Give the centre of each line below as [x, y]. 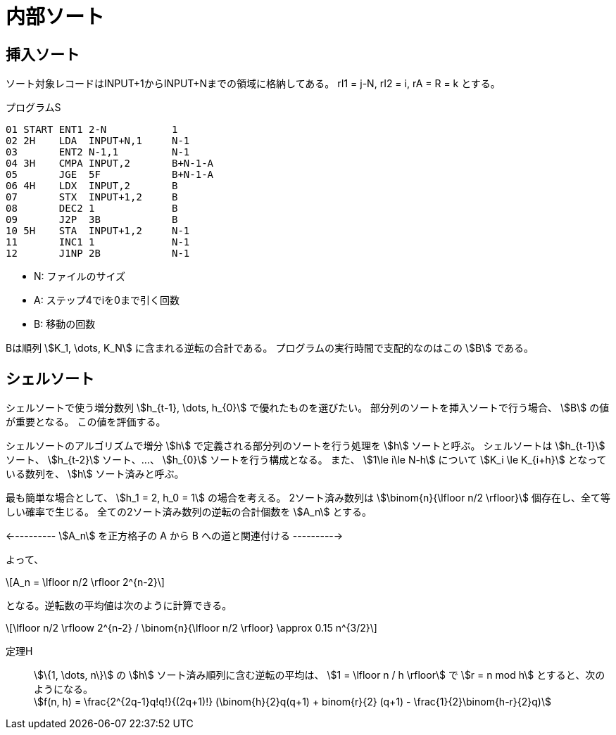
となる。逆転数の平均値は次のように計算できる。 [119, 606]
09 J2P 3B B [92, 220]
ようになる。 [63, 689]
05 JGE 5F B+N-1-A [110, 175]
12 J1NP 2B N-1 [98, 254]
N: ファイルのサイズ [80, 276]
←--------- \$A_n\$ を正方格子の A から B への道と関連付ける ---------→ [175, 536]
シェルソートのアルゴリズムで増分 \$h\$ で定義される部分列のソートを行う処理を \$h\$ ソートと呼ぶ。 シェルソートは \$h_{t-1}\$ [306, 446]
